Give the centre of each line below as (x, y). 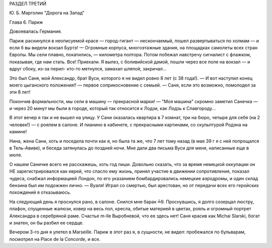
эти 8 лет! (20, 92)
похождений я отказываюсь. (40, 192)
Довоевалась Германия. (36, 31)
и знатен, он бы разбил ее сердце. (47, 223)
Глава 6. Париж (26, 22)
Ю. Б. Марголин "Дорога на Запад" (47, 13)
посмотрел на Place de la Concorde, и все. (55, 239)
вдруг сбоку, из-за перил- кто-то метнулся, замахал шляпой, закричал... (88, 69)
